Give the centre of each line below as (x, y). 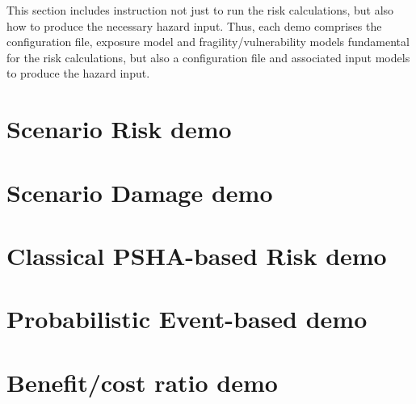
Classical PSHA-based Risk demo (197, 255)
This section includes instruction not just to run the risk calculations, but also (200, 10)
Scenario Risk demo (119, 129)
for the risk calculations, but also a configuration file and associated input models (208, 57)
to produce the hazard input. (78, 73)
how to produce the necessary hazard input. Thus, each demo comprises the (194, 25)
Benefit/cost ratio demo (142, 382)
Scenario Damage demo (140, 192)
